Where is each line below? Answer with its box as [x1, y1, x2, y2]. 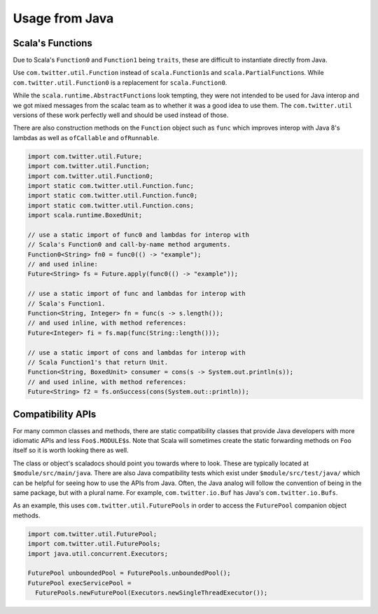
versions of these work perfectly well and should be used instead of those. [13, 111, 229, 119]
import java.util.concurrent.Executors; [27, 550, 168, 557]
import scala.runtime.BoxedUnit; [27, 211, 143, 219]
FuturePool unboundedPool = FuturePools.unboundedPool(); [27, 569, 231, 578]
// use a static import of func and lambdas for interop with [27, 289, 246, 298]
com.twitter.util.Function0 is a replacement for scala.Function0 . [13, 78, 227, 87]
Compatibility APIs [13, 408, 97, 420]
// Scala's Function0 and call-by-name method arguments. [27, 240, 231, 249]
